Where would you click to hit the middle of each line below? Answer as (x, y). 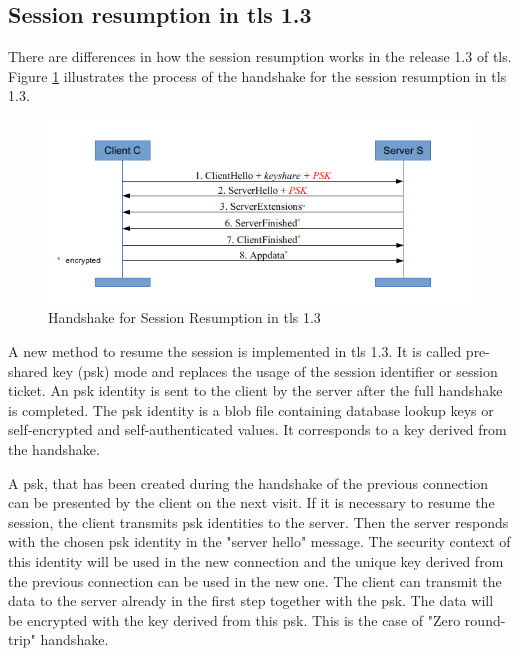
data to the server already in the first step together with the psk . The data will (251, 600)
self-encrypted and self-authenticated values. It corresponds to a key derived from (257, 429)
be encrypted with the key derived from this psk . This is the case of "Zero (234, 619)
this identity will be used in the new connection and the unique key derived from (256, 560)
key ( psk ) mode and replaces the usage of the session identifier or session (275, 370)
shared (28, 370)
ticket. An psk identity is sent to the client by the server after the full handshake (255, 390)
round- (485, 619)
